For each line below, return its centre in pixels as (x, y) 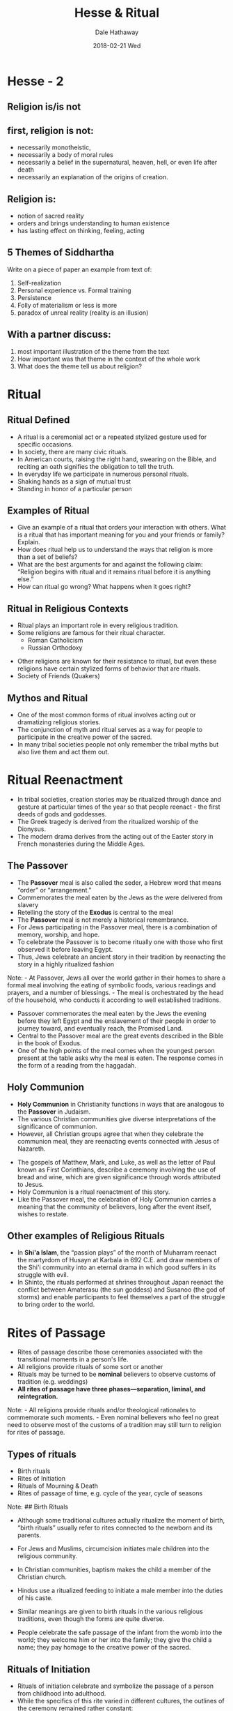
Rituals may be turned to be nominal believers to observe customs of (116, 1374)
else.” (25, 579)
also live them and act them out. (63, 752)
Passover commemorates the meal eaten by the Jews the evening (112, 1013)
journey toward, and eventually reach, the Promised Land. (100, 1028)
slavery (28, 904)
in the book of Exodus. (49, 1043)
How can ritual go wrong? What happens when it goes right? (104, 587)
